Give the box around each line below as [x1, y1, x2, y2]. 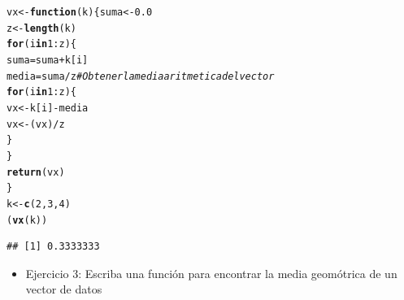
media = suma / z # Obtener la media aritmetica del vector [7, 70, 275, 82]
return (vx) [7, 166, 65, 178]
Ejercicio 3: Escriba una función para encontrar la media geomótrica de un [25, 264, 397, 281]
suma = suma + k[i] [7, 54, 89, 66]
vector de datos [25, 280, 102, 298]
